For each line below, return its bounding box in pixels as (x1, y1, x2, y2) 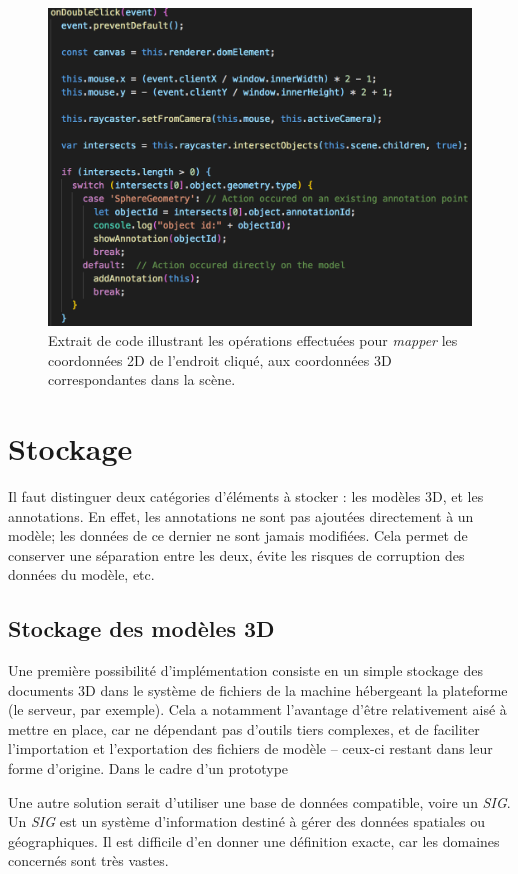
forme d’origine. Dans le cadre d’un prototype (8, 758, 289, 779)
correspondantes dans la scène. (48, 369, 236, 390)
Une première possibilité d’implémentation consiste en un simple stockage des (8, 660, 484, 681)
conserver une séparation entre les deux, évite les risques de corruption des (8, 544, 465, 565)
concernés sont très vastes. (8, 850, 169, 871)
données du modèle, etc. (8, 564, 155, 585)
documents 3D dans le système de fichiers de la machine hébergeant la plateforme (8, 679, 508, 700)
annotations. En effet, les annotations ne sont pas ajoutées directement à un (8, 505, 474, 526)
